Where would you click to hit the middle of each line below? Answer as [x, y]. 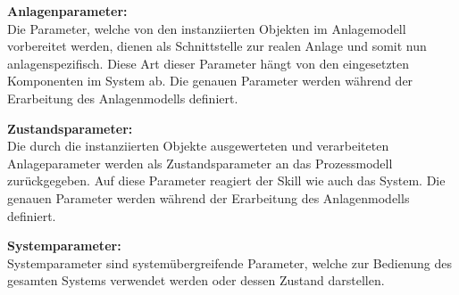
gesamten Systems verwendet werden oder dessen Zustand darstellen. [196, 280]
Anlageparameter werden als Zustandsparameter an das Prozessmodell [200, 163]
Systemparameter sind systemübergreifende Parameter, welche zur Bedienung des [230, 262]
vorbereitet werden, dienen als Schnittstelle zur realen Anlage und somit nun [217, 46]
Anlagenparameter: [67, 11]
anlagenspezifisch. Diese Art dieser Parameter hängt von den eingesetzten [209, 63]
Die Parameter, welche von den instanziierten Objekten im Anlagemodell [207, 28]
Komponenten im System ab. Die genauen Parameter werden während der [210, 81]
